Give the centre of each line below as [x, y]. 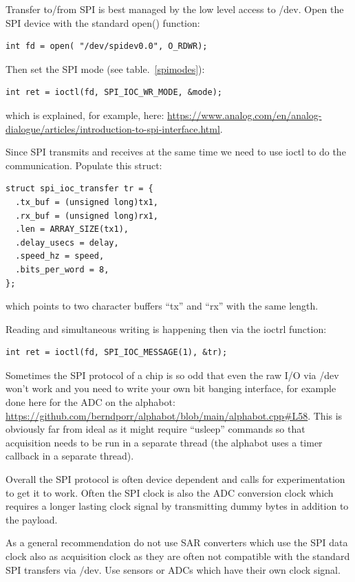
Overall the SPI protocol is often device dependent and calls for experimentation [175, 479]
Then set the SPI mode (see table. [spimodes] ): [105, 68]
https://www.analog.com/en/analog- [245, 115]
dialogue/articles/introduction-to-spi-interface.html [113, 128]
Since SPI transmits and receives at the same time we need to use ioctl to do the [176, 152]
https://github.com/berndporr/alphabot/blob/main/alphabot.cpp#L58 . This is [174, 415]
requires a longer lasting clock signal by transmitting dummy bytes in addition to [177, 506]
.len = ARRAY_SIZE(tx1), [72, 229]
